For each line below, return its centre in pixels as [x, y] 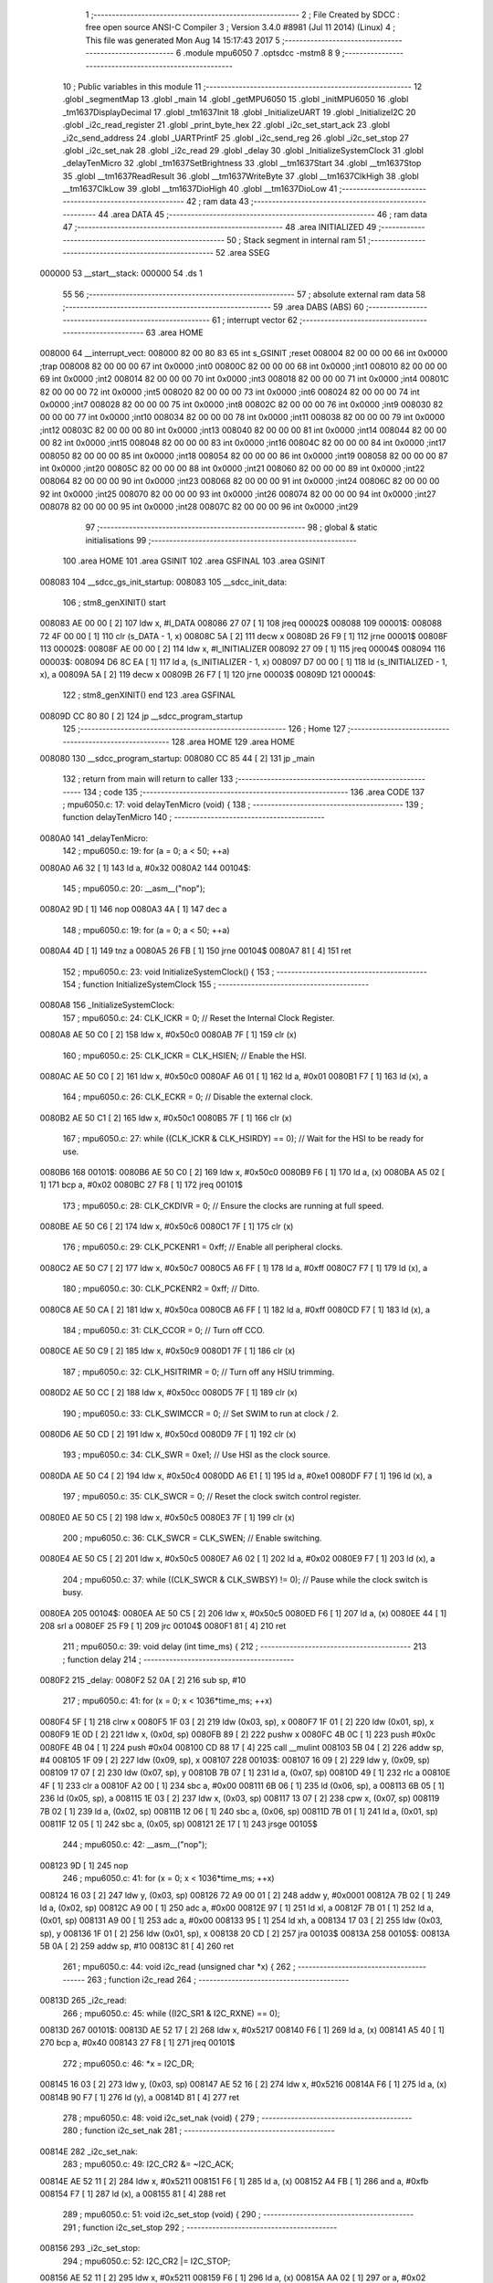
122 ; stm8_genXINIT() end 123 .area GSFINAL [149, 695]
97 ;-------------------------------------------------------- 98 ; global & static [231, 527]
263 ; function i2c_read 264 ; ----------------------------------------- [218, 1979]
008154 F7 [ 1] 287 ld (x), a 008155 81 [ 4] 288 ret [133, 2194]
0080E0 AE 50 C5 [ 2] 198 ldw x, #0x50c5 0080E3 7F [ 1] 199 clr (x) [168, 1517]
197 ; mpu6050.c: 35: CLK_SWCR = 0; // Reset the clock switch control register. [212, 1497]
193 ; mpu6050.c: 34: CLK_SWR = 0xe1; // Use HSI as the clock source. [196, 1455]
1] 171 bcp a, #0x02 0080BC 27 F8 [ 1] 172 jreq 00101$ [142, 1185]
